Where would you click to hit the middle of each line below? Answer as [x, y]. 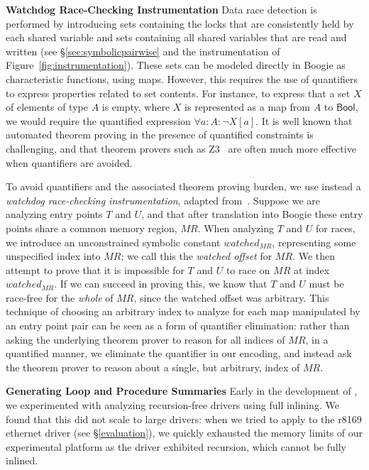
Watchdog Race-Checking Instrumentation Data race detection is [161, 9]
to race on [248, 269]
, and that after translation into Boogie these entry [252, 214]
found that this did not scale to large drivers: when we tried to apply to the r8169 [184, 419]
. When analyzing [236, 228]
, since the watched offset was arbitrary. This [231, 297]
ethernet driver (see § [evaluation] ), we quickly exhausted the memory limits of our [184, 433]
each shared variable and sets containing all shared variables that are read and [176, 37]
